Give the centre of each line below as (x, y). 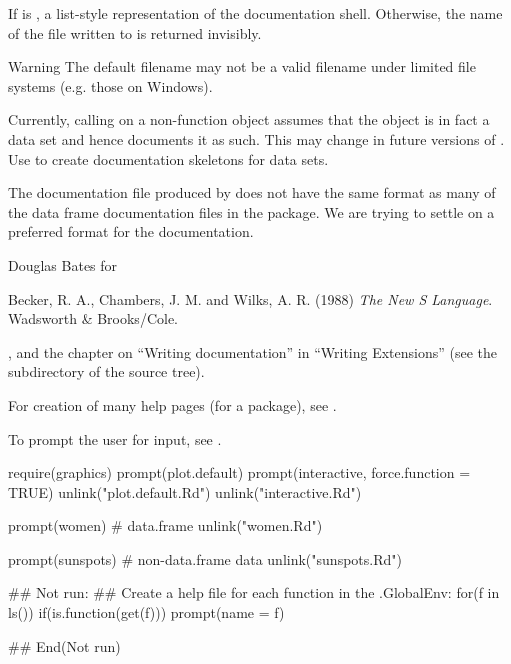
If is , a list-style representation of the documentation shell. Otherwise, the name (255, 13)
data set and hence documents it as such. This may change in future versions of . (256, 138)
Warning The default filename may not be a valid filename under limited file (242, 66)
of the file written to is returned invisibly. (135, 32)
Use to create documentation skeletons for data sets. (168, 158)
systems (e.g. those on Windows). (110, 85)
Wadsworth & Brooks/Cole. (93, 318)
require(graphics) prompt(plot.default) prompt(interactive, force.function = (239, 472)
